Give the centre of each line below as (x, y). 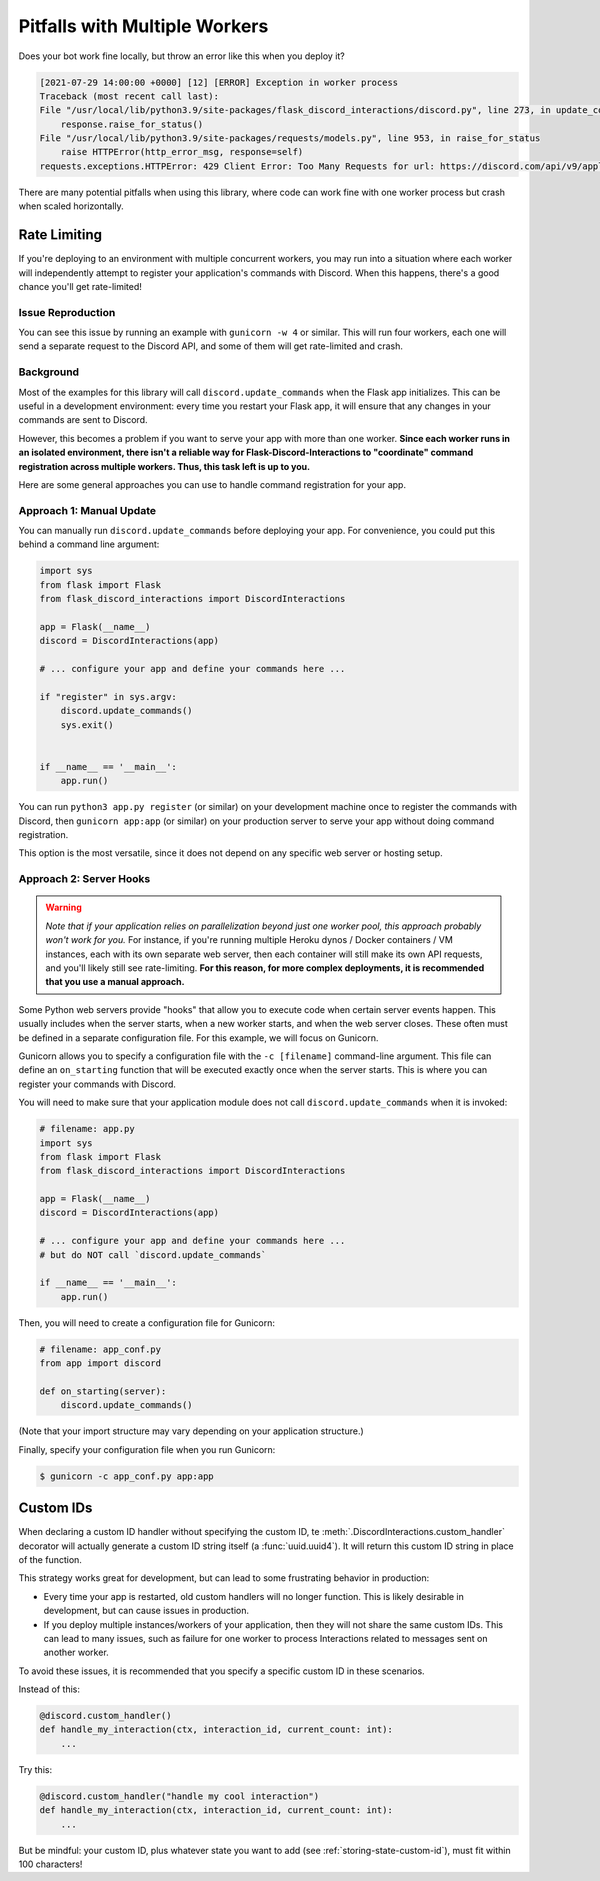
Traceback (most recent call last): (129, 96)
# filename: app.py (87, 1129)
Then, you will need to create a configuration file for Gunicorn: (146, 1322)
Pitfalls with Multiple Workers (143, 26)
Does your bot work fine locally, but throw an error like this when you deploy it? (181, 56)
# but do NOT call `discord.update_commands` (153, 1254)
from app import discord (100, 1363)
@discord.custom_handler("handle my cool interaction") (179, 1796)
